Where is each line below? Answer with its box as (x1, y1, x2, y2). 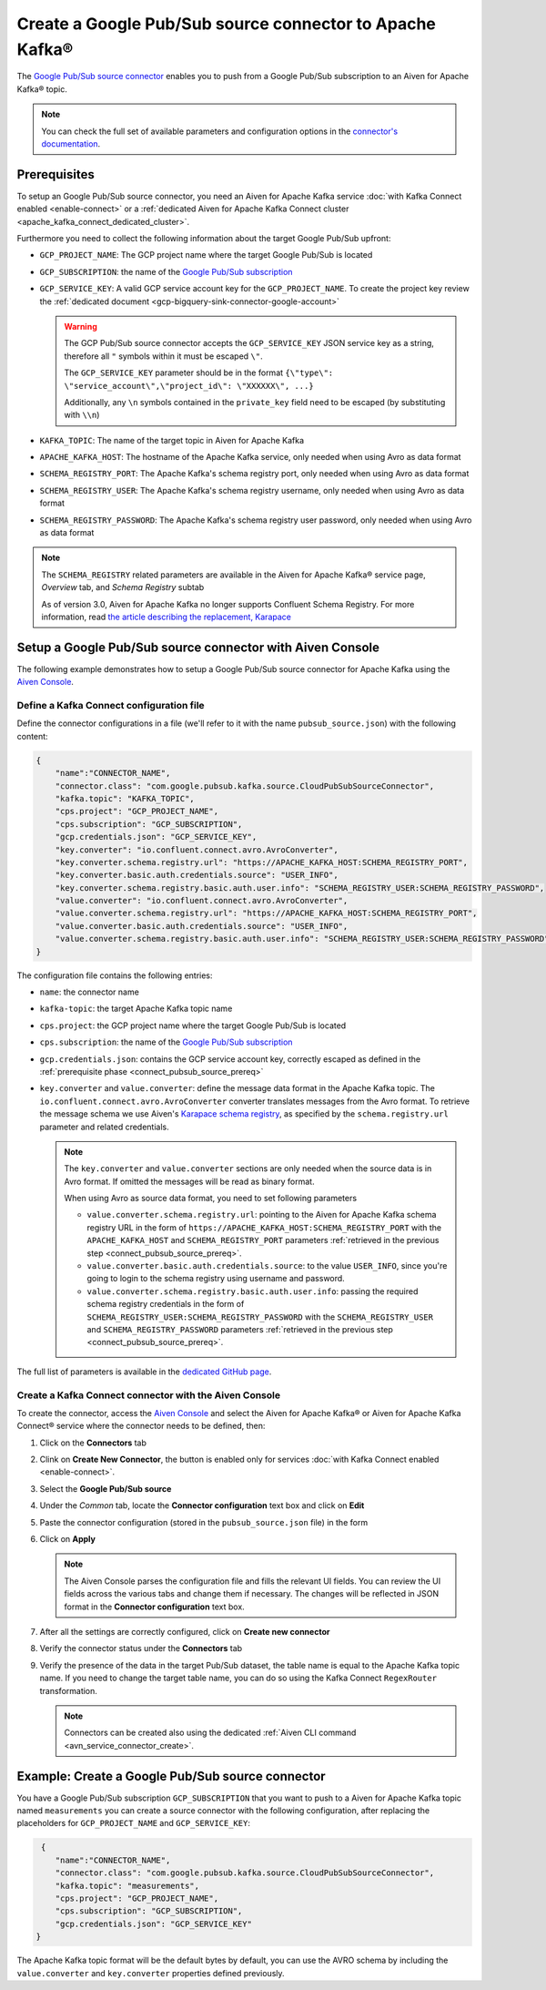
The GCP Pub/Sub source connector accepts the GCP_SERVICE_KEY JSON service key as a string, (64, 338, 434, 349)
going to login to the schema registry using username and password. (86, 1273, 345, 1284)
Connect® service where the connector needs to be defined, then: (16, 1421, 266, 1432)
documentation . (41, 138, 101, 149)
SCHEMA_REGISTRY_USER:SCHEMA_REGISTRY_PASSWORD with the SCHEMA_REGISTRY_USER (86, 1311, 434, 1322)
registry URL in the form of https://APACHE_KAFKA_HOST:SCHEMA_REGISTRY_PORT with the (86, 1221, 441, 1233)
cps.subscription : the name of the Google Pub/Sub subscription (39, 1036, 293, 1047)
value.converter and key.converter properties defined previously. (16, 1967, 286, 1978)
